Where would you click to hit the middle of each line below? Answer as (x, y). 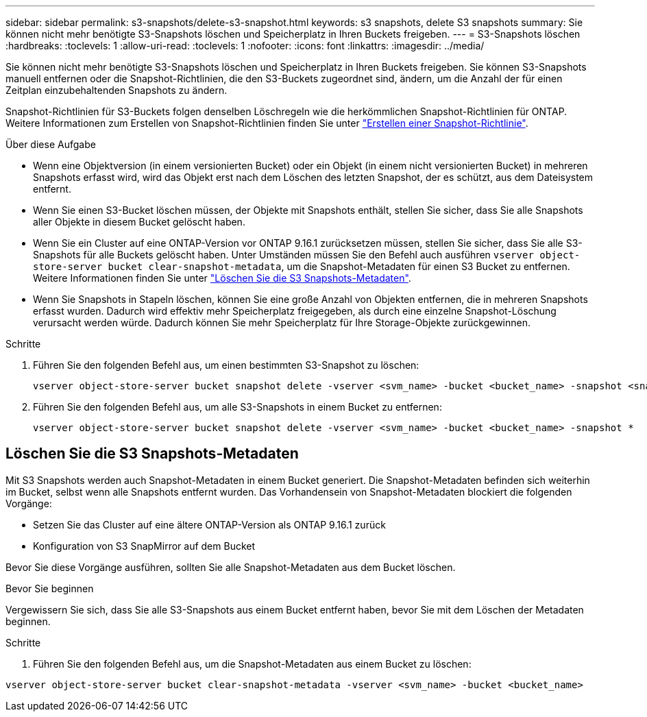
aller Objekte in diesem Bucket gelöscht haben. (139, 222)
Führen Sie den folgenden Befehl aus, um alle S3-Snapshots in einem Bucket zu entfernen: (237, 407)
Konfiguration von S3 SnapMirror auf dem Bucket (144, 546)
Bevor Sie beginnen (50, 588)
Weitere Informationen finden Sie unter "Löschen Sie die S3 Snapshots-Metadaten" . (222, 278)
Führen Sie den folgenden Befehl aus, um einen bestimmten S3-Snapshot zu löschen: (226, 365)
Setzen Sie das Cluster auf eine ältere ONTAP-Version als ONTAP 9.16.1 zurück (209, 524)
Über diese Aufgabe (51, 144)
